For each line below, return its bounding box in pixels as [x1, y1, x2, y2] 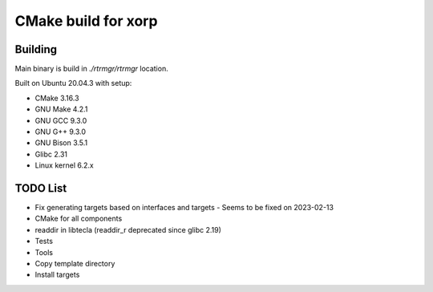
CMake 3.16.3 [34, 93, 79, 103]
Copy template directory [34, 259, 115, 269]
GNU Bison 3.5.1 [34, 138, 88, 148]
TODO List [14, 181, 67, 195]
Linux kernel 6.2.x [34, 160, 94, 170]
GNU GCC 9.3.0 [34, 116, 87, 125]
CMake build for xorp [14, 12, 158, 30]
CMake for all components [34, 213, 123, 224]
